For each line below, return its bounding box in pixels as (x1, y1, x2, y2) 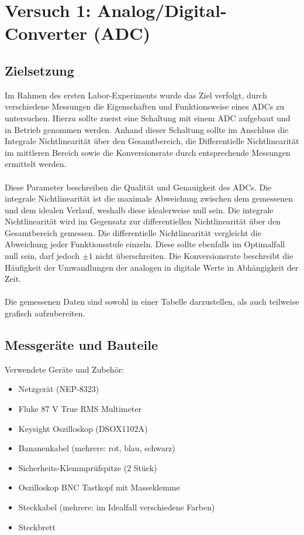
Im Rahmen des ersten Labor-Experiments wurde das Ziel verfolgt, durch (5, 88, 267, 101)
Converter (5, 21, 88, 45)
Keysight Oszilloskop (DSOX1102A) (18, 422, 148, 434)
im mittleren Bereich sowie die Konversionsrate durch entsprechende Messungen (5, 146, 291, 158)
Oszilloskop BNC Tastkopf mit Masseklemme (18, 481, 180, 493)
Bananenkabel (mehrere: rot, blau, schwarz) (18, 442, 175, 454)
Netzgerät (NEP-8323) (18, 383, 99, 395)
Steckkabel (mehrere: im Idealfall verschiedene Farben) (18, 501, 215, 513)
